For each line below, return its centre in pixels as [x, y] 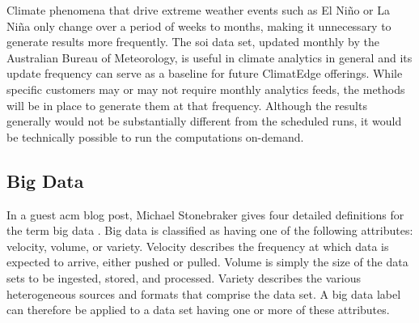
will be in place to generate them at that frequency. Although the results [187, 105]
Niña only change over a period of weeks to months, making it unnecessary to [199, 25]
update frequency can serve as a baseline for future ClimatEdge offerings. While [205, 73]
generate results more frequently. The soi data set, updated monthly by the [193, 42]
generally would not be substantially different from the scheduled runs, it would [204, 121]
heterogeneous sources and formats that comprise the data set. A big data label [204, 293]
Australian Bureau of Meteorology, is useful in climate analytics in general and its [209, 57]
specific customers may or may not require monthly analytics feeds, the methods [206, 89]
